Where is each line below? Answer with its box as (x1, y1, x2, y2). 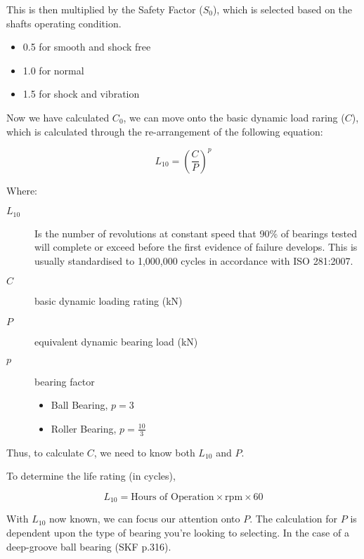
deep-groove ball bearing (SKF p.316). (6, 539, 171, 553)
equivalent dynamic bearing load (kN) (34, 334, 198, 349)
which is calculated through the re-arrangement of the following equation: (6, 124, 323, 138)
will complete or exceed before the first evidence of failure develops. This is (34, 239, 358, 254)
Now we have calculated (6, 110, 110, 124)
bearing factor (34, 374, 95, 388)
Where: (6, 183, 37, 197)
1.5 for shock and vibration (22, 86, 140, 101)
